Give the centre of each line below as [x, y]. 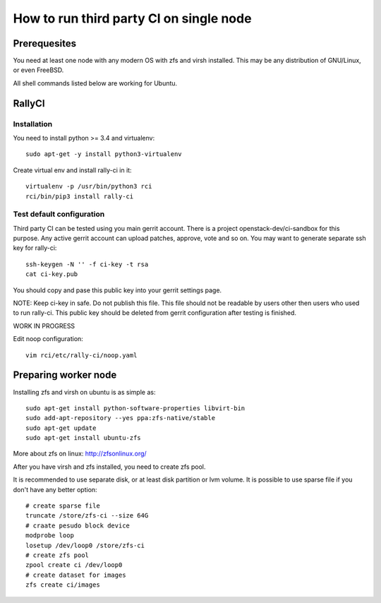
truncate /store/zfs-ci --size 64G [87, 516]
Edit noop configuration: [48, 339]
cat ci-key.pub [52, 274]
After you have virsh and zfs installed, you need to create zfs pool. [109, 467]
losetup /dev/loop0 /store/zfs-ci [85, 545]
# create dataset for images [76, 575]
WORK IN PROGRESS [44, 326]
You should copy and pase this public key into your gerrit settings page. [117, 290]
